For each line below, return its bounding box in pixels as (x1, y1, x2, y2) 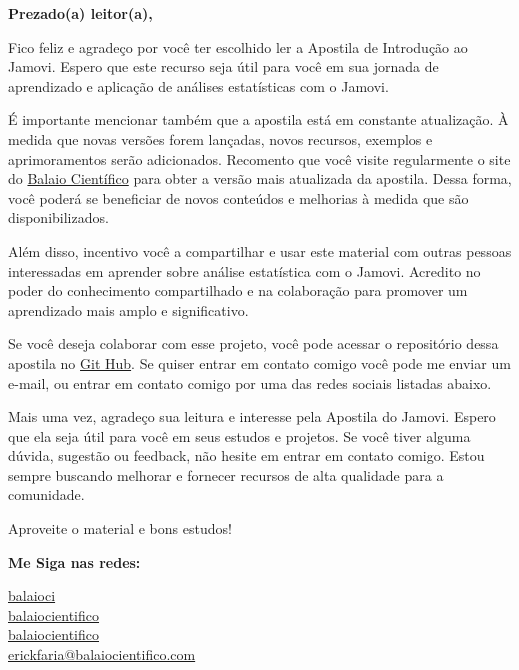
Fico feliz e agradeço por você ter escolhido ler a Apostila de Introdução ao (8, 36, 468, 57)
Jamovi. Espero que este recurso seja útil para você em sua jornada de (8, 56, 439, 77)
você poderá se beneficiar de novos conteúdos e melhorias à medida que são (8, 187, 469, 208)
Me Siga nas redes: (8, 551, 141, 572)
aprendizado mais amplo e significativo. (8, 299, 249, 320)
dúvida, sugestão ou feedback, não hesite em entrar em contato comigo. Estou (8, 445, 485, 466)
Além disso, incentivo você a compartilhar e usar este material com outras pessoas (8, 240, 512, 261)
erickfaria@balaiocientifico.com (8, 644, 196, 665)
